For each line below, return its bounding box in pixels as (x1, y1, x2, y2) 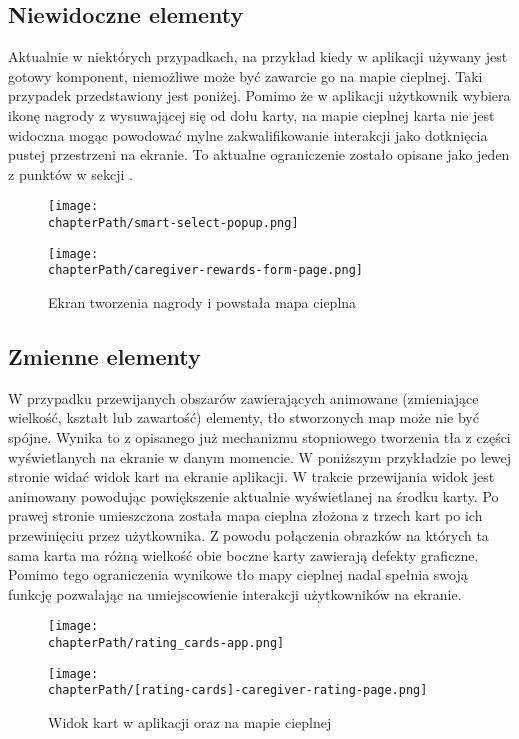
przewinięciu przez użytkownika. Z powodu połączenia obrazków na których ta (8, 524, 489, 545)
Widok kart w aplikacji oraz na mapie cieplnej (48, 711, 332, 732)
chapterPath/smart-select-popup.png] (48, 216, 299, 231)
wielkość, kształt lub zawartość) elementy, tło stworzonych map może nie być (8, 407, 479, 428)
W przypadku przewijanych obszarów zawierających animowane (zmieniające (8, 387, 479, 408)
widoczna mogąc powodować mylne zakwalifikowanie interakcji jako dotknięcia (8, 124, 488, 145)
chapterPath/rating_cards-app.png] (48, 635, 285, 650)
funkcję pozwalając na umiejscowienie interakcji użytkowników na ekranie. (8, 583, 462, 604)
